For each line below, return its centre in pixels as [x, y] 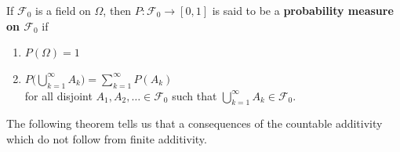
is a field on [63, 10]
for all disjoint [58, 95]
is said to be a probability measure [303, 10]
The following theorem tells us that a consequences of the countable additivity [195, 123]
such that [195, 95]
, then [117, 10]
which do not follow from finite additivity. [107, 138]
